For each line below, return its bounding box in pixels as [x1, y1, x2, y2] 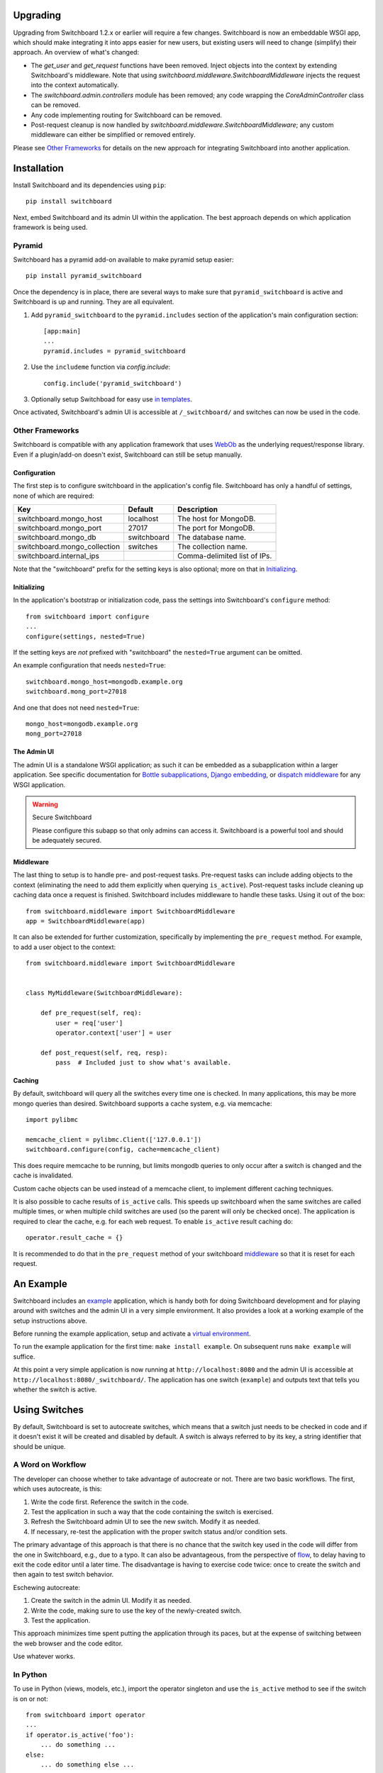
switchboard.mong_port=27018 [26, 688, 127, 696]
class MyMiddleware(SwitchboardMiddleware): [26, 989, 184, 997]
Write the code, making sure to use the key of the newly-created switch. [30, 1606, 242, 1615]
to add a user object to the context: [13, 943, 116, 951]
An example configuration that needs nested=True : [13, 661, 166, 669]
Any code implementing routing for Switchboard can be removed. [30, 111, 223, 119]
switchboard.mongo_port [17, 523, 102, 533]
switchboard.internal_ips [17, 551, 99, 561]
